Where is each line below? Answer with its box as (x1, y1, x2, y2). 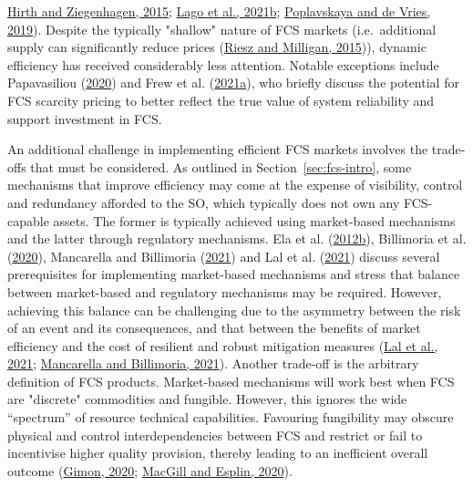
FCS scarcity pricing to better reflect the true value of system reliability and (7, 90, 435, 109)
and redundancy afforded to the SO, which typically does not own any (7, 192, 400, 212)
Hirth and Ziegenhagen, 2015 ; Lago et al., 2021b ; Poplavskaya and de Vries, (7, 2, 431, 20)
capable (7, 211, 49, 230)
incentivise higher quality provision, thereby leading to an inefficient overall (7, 443, 428, 462)
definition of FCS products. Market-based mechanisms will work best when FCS (7, 371, 455, 390)
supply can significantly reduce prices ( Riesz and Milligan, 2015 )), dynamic (7, 37, 427, 57)
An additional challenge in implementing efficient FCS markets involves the (7, 140, 428, 159)
